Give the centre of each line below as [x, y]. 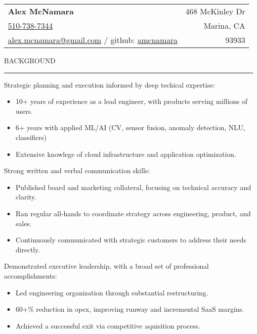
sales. [23, 223]
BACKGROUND [30, 60]
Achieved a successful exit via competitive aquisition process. [108, 325]
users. [24, 111]
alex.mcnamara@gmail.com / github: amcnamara [93, 40]
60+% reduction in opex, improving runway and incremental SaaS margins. [130, 309]
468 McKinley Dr [215, 11]
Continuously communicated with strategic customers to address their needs [131, 240]
